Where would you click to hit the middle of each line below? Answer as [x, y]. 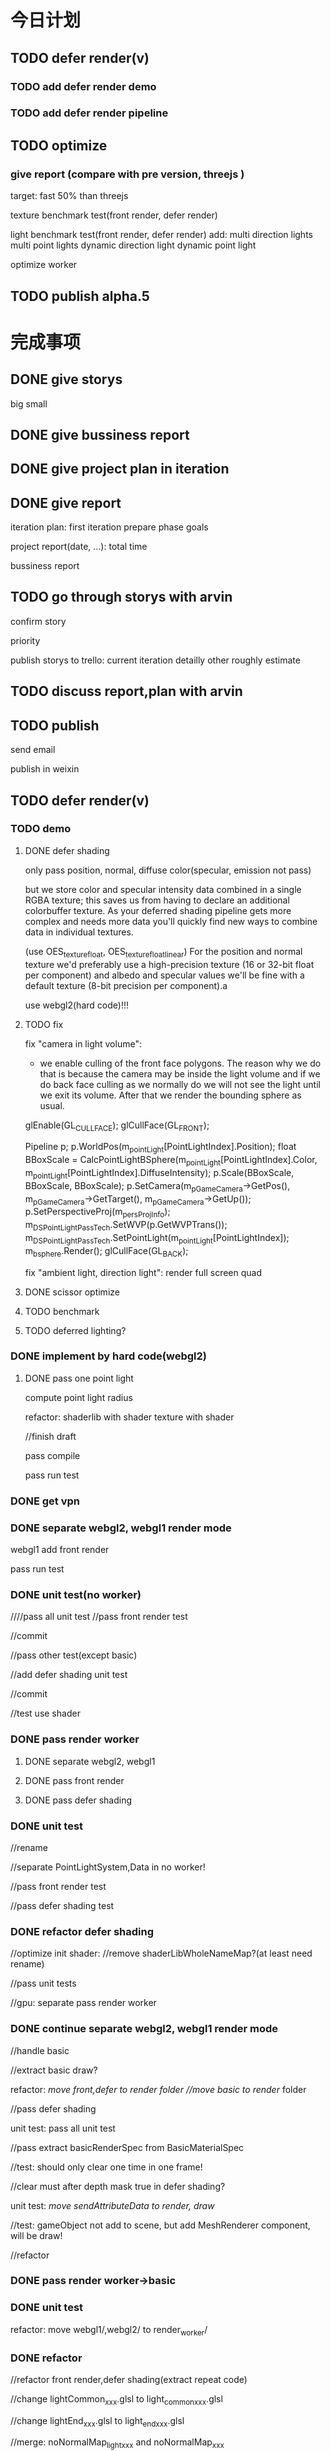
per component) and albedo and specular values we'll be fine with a [164, 975]
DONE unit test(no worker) [76, 1594]
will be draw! [36, 2235]
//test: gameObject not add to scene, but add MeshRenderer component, [160, 2225]
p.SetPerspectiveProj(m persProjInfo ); [97, 1213]
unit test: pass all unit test [63, 2128]
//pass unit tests [43, 1983]
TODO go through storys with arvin [121, 597]
